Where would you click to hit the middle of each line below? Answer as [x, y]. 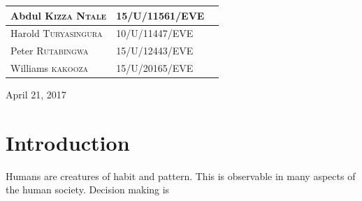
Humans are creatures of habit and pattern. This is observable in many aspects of [181, 176]
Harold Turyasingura [57, 33]
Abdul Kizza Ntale [59, 15]
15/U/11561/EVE [160, 15]
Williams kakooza [50, 68]
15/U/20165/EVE [155, 68]
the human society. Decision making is [88, 189]
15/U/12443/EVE [155, 51]
